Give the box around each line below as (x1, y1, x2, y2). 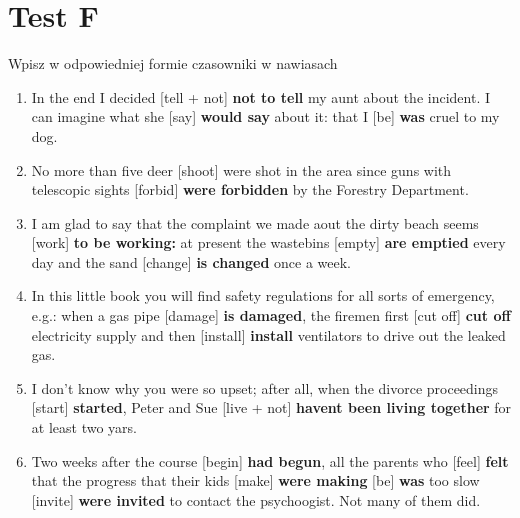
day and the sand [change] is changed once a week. (31, 251, 352, 272)
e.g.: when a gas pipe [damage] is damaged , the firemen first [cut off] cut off (31, 305, 511, 326)
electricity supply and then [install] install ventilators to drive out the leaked (31, 324, 506, 345)
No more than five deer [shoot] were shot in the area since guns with (31, 159, 452, 180)
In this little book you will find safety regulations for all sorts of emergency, (31, 285, 495, 306)
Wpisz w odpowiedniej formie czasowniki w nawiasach (8, 53, 338, 74)
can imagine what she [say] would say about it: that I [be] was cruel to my (31, 106, 500, 127)
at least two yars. (31, 417, 137, 438)
